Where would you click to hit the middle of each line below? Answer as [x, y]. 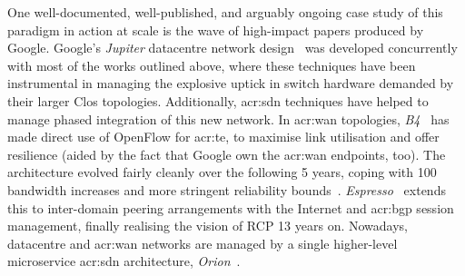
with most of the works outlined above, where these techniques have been [212, 65]
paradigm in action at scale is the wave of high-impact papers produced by [216, 30]
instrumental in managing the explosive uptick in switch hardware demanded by [231, 83]
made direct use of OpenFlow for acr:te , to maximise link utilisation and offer [223, 137]
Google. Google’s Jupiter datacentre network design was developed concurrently [232, 48]
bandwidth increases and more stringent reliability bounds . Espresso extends [227, 189]
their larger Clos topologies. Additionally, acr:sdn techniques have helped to [218, 100]
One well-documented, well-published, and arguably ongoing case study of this [225, 12]
